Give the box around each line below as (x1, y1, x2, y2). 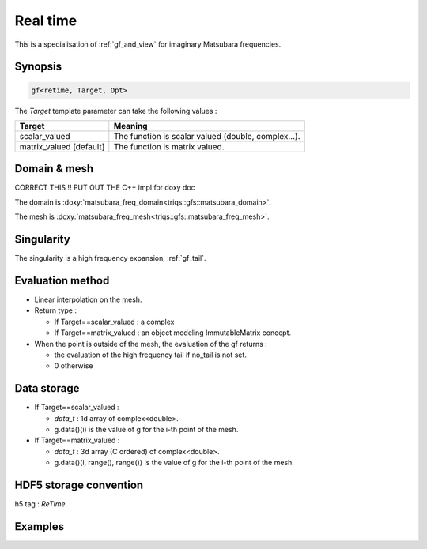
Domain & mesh (14, 162, 94, 175)
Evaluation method (14, 273, 110, 288)
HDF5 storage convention (14, 479, 144, 492)
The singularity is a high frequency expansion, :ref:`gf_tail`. (14, 254, 206, 263)
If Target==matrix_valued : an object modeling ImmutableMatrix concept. (54, 328, 292, 337)
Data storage (14, 382, 80, 395)
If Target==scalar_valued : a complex (54, 317, 175, 326)
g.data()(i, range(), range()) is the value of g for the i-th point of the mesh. (54, 458, 294, 468)
